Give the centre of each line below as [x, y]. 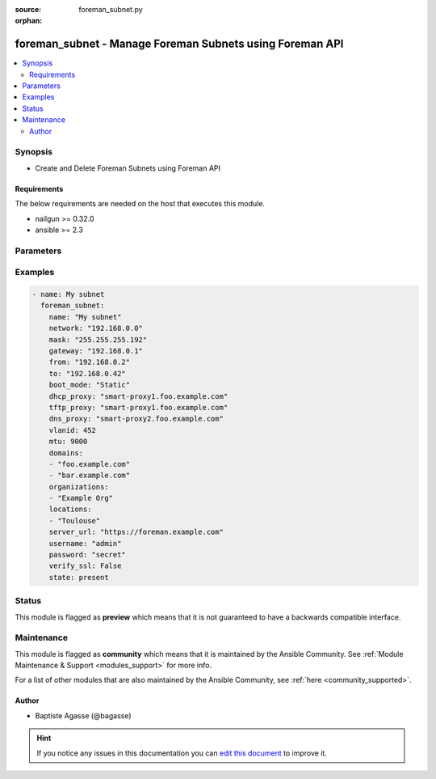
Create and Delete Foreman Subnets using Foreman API [128, 168]
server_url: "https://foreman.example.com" [136, 532]
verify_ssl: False [85, 566]
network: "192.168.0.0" [96, 328]
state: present [79, 577]
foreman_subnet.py [111, 9]
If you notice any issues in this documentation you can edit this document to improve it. [182, 753]
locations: [70, 509]
